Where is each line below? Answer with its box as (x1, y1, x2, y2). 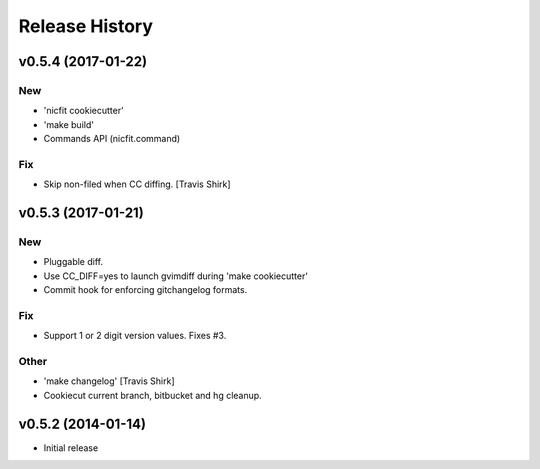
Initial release (43, 441, 99, 454)
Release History (18, 15, 154, 37)
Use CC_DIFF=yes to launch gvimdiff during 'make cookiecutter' (43, 270, 309, 282)
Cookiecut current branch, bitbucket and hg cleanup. (43, 389, 262, 401)
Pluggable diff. (43, 256, 104, 268)
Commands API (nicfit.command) (43, 133, 181, 145)
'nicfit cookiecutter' (43, 105, 124, 117)
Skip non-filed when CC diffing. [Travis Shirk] (43, 178, 231, 190)
